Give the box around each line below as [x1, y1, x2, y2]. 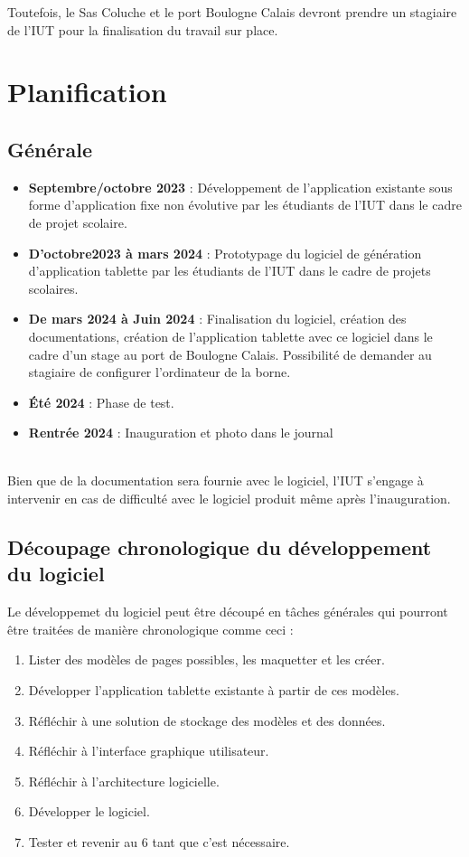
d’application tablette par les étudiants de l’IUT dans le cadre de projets [28, 261, 431, 280]
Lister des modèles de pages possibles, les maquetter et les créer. [28, 650, 385, 669]
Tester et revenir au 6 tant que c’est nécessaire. [28, 833, 290, 852]
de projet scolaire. [28, 212, 127, 231]
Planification [7, 73, 167, 110]
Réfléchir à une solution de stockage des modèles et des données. [28, 711, 386, 730]
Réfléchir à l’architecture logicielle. [28, 771, 220, 790]
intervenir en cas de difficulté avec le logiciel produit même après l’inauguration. [7, 489, 451, 508]
